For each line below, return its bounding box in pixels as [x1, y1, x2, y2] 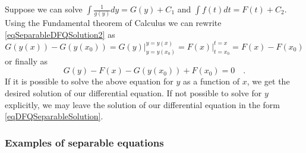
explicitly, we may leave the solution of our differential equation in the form [5, 98, 280, 110]
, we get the [247, 75, 290, 87]
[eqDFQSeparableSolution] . [5, 110, 103, 122]
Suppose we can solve [5, 3, 83, 15]
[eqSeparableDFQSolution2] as [5, 28, 115, 40]
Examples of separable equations [5, 135, 164, 149]
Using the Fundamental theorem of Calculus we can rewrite [5, 17, 222, 29]
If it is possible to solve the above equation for [5, 75, 173, 87]
